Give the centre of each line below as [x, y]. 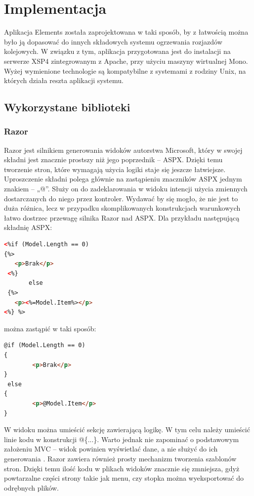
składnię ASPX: [28, 227]
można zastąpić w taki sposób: [50, 328]
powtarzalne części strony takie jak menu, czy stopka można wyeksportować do [124, 478]
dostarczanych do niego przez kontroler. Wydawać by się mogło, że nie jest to [121, 198]
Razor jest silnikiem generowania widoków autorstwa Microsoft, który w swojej [123, 150]
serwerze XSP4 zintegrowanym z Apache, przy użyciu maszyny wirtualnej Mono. [126, 61]
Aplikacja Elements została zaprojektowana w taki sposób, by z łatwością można [126, 32]
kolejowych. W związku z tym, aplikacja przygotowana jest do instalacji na [117, 51]
